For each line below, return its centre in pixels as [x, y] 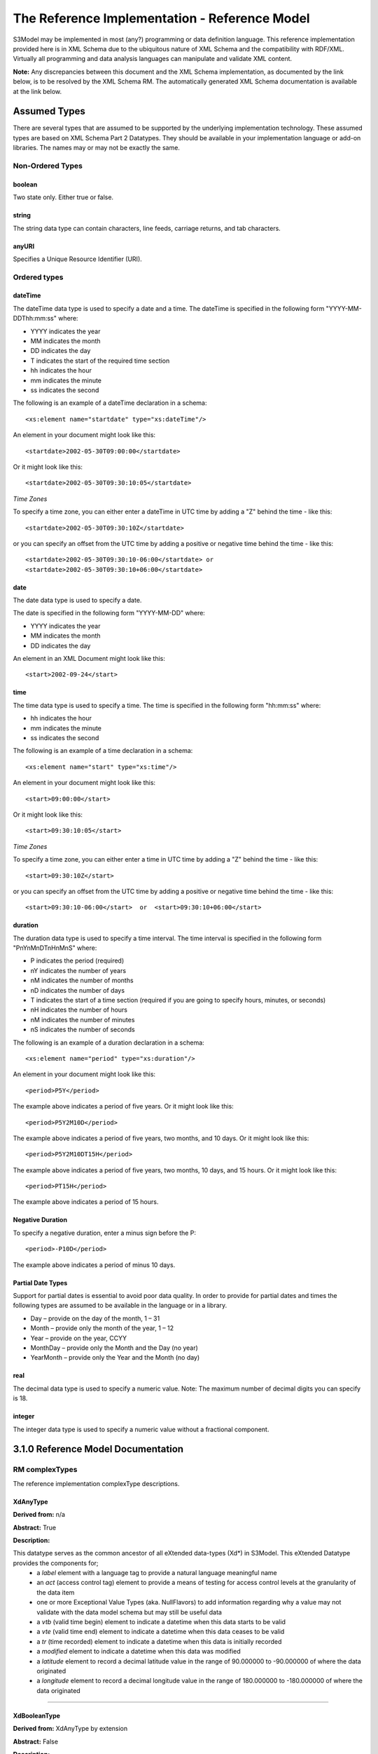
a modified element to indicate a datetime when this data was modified [139, 1652]
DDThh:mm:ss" [35, 319]
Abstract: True [34, 1527]
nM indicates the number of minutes [83, 1019]
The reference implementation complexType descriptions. [96, 1483]
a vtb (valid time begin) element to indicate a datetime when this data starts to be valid [161, 1622]
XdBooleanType [37, 1715]
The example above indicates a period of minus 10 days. [94, 1265]
